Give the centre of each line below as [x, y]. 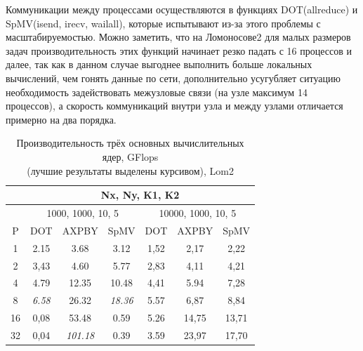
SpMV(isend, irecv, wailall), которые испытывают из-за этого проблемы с [163, 23]
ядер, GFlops [130, 156]
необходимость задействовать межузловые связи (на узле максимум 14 [157, 92]
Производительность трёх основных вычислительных [130, 143]
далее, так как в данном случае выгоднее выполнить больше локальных [159, 64]
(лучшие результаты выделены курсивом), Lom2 [130, 170]
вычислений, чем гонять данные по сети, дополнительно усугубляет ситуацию [173, 78]
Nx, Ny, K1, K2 [140, 195]
